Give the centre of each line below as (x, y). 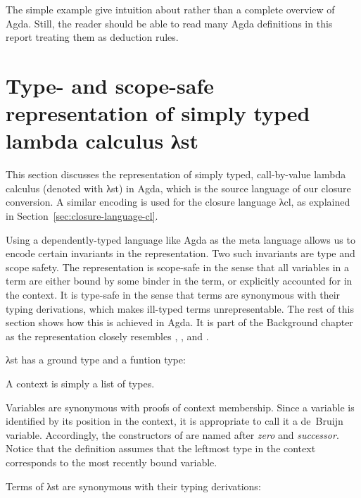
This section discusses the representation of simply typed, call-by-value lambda (176, 174)
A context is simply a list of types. (80, 383)
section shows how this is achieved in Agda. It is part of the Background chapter (179, 322)
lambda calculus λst (102, 141)
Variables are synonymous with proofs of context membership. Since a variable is (180, 407)
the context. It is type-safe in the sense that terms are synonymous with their (173, 295)
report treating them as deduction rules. (92, 37)
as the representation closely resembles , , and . (107, 336)
